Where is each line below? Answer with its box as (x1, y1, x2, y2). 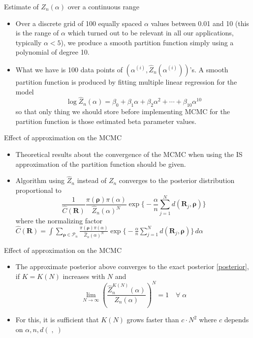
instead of (77, 175, 107, 185)
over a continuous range (67, 1, 139, 11)
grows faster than (126, 314, 179, 325)
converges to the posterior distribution (119, 175, 235, 185)
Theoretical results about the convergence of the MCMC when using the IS (15, 149, 243, 159)
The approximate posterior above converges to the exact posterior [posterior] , (15, 261, 249, 272)
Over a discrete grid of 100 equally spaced (15, 18, 142, 28)
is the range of (15, 28, 59, 38)
